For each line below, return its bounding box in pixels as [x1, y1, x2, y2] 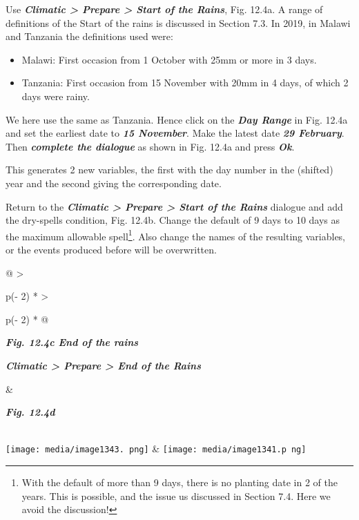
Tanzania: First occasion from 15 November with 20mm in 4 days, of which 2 [21, 75, 349, 90]
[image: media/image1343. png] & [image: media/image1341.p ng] [6, 441, 307, 456]
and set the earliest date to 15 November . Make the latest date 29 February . [6, 126, 345, 140]
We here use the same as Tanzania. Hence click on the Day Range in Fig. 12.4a [6, 112, 348, 126]
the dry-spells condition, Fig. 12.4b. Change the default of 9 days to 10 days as [6, 213, 340, 227]
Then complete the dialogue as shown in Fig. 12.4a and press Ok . [6, 139, 295, 153]
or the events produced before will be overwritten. [6, 242, 217, 256]
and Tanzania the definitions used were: [6, 29, 173, 44]
